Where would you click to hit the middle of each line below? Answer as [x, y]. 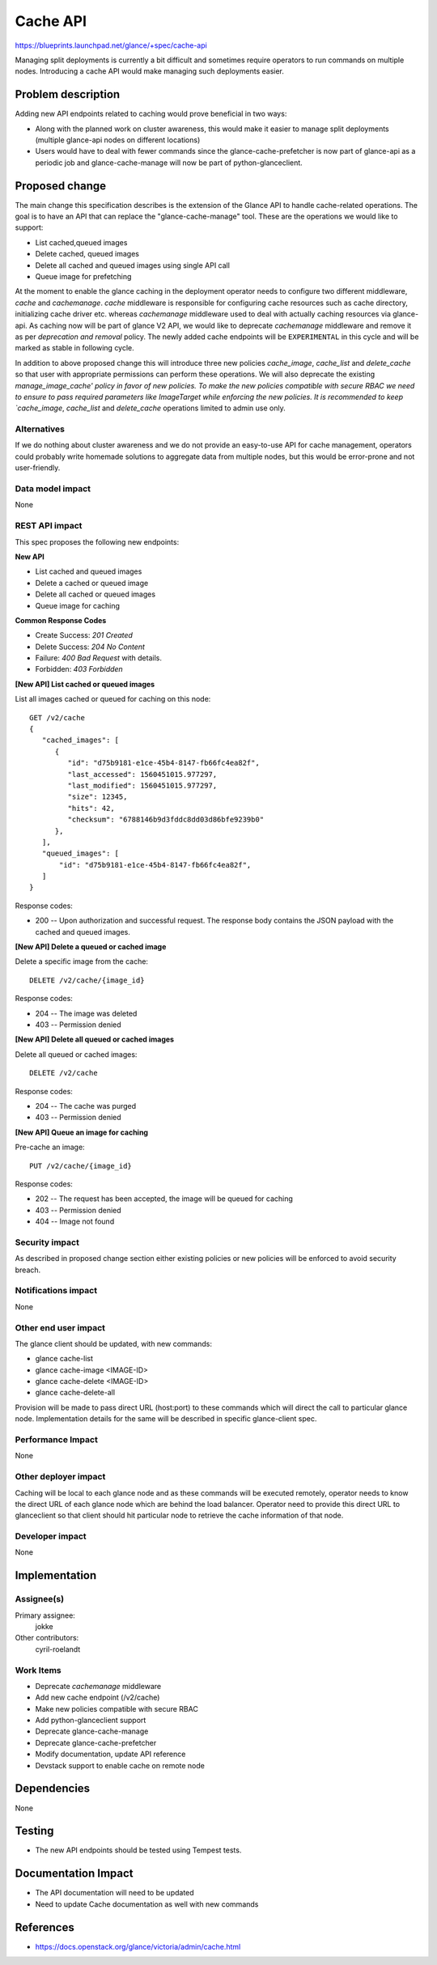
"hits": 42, [91, 808]
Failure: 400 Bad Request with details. [98, 658]
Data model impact [53, 489]
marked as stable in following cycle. [75, 348]
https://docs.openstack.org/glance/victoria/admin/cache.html [138, 1946]
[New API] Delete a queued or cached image [91, 947]
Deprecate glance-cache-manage [92, 1731]
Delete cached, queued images [87, 254]
